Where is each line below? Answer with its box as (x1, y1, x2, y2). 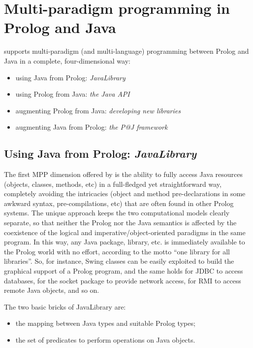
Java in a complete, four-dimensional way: (4, 55, 130, 66)
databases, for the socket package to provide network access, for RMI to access (4, 275, 241, 285)
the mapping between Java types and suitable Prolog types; (15, 318, 195, 328)
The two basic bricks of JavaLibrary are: (4, 301, 126, 312)
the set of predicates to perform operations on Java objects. (15, 334, 195, 345)
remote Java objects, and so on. (4, 285, 99, 295)
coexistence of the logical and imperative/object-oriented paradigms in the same (4, 227, 246, 237)
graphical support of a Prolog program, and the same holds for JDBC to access (4, 266, 243, 276)
